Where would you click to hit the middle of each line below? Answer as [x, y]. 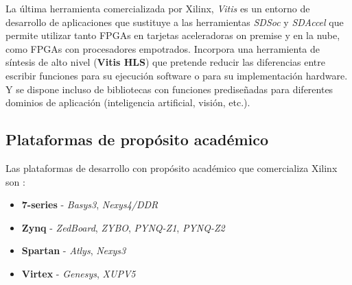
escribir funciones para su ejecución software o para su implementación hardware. [177, 75]
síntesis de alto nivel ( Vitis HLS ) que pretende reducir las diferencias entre [165, 62]
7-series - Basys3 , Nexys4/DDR [90, 205]
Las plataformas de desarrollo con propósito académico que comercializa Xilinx [172, 168]
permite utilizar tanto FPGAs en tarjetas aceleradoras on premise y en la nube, [173, 35]
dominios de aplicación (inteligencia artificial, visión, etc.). [128, 102]
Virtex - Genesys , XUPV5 [79, 273]
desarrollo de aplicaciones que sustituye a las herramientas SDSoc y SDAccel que [175, 22]
